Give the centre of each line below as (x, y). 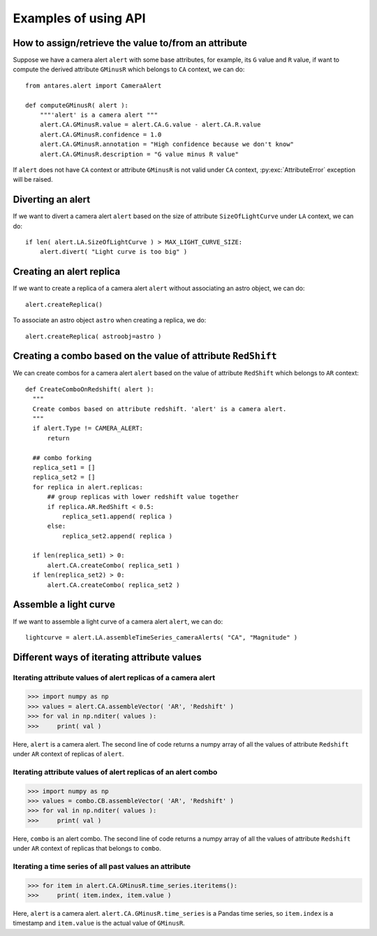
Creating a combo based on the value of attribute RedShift (145, 356)
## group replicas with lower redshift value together (143, 497)
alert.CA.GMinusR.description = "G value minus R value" (139, 154)
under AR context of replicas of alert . (68, 754)
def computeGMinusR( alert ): (77, 105)
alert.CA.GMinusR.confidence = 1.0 (101, 134)
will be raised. (33, 180)
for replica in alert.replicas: (88, 487)
